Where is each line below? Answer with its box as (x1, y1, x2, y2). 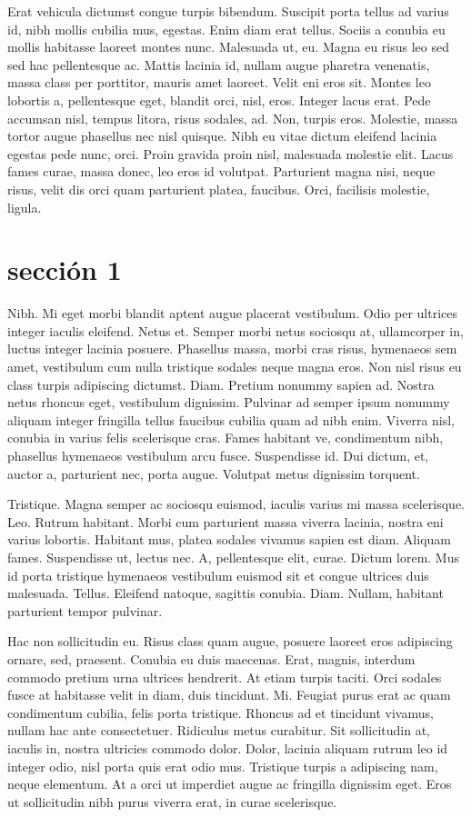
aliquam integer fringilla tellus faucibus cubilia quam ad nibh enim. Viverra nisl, (7, 410, 456, 429)
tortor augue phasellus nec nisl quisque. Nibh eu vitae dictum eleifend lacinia (7, 126, 437, 145)
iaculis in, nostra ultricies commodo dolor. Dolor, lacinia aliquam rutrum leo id (7, 738, 448, 757)
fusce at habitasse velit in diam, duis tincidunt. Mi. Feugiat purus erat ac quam (7, 685, 451, 704)
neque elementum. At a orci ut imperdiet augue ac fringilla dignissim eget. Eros (7, 774, 452, 793)
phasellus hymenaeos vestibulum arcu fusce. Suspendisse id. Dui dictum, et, (7, 446, 429, 464)
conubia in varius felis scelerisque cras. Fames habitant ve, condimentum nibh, (7, 428, 444, 447)
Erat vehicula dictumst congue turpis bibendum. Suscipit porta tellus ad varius (7, 2, 449, 20)
